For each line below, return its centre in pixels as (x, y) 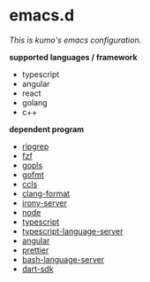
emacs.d (42, 16)
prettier (35, 250)
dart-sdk (38, 269)
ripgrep (35, 146)
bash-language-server (63, 259)
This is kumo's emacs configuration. (75, 40)
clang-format (46, 193)
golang (34, 102)
